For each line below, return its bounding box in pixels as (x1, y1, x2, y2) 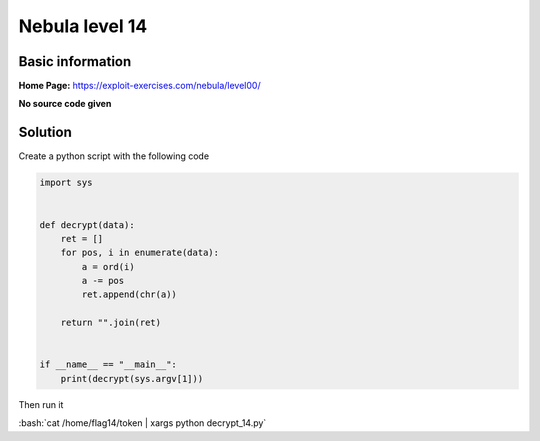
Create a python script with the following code (18, 150, 210, 162)
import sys (39, 177, 93, 189)
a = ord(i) (81, 261, 135, 272)
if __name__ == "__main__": (39, 359, 177, 370)
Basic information (18, 53, 132, 70)
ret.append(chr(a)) (81, 289, 177, 300)
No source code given (18, 98, 112, 110)
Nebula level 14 (18, 15, 148, 37)
